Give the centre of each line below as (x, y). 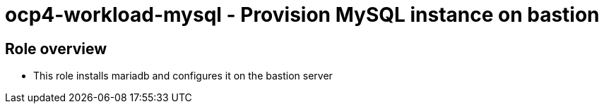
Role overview (56, 49)
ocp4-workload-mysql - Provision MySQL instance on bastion (302, 15)
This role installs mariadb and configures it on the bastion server (183, 76)
